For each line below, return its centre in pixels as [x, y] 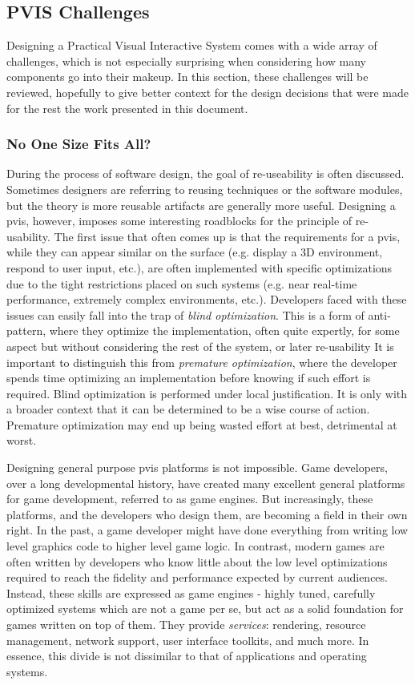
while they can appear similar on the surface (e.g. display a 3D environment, [195, 252]
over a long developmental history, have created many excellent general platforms [206, 483]
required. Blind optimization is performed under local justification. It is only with [207, 393]
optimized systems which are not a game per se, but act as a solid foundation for [205, 608]
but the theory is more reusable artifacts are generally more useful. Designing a [201, 205]
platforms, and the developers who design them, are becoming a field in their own [207, 514]
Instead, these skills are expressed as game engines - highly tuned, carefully [191, 592]
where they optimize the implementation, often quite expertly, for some [224, 330]
